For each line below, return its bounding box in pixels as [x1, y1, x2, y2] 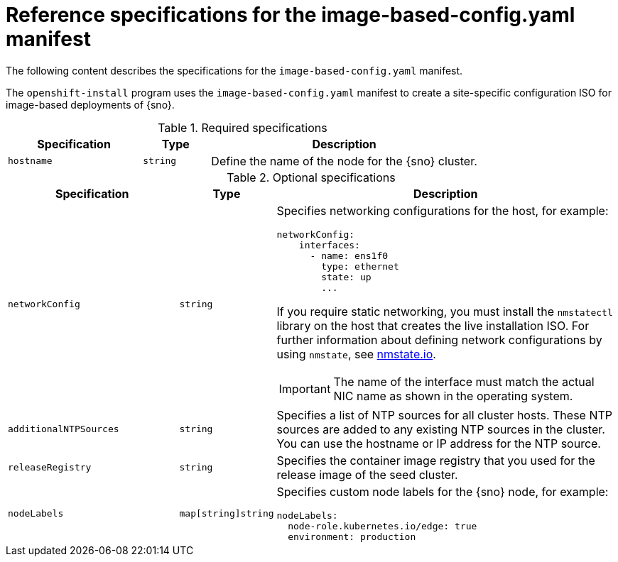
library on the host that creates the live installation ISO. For [276, 318, 590, 333]
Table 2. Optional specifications [227, 170, 396, 184]
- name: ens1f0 [310, 250, 389, 261]
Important [278, 381, 331, 396]
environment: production [288, 531, 416, 542]
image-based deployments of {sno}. [6, 98, 175, 111]
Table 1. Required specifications [158, 120, 327, 135]
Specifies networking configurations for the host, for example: [276, 203, 609, 218]
